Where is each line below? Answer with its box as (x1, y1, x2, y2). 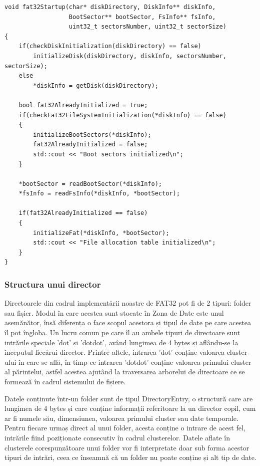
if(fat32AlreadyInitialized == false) (18, 209, 148, 217)
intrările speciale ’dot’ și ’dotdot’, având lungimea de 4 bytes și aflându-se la (4, 337, 238, 347)
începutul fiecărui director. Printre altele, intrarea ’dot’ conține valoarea (4, 347, 224, 357)
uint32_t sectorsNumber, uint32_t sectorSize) (68, 23, 226, 31)
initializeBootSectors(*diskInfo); (33, 131, 151, 138)
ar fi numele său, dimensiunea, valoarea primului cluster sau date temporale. (4, 412, 238, 423)
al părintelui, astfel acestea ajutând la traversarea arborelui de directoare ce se (4, 366, 245, 377)
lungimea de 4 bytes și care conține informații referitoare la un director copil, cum (4, 403, 256, 413)
